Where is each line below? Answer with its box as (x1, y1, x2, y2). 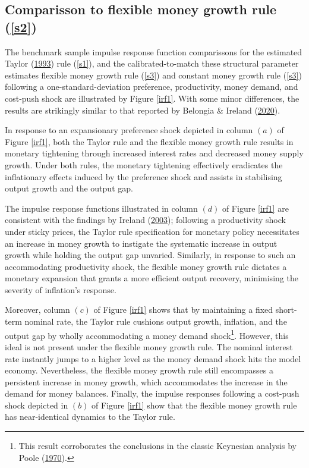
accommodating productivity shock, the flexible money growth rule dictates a (5, 260, 287, 272)
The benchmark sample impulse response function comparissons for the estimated (5, 45, 302, 58)
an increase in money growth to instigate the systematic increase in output (5, 237, 278, 249)
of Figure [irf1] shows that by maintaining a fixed (93, 303, 273, 316)
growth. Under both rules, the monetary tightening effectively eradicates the (5, 158, 283, 171)
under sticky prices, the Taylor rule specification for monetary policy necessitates (5, 225, 299, 237)
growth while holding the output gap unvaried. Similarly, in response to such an (5, 249, 296, 261)
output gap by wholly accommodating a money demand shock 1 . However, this (5, 327, 289, 341)
